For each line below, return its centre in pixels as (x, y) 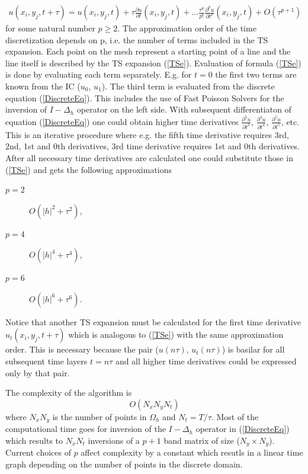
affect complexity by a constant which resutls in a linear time (192, 452)
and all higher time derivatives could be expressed (206, 361)
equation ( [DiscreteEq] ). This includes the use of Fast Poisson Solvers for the (145, 97)
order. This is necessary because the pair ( (82, 349)
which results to (34, 440)
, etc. (290, 121)
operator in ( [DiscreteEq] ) (243, 429)
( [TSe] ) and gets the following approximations (89, 169)
